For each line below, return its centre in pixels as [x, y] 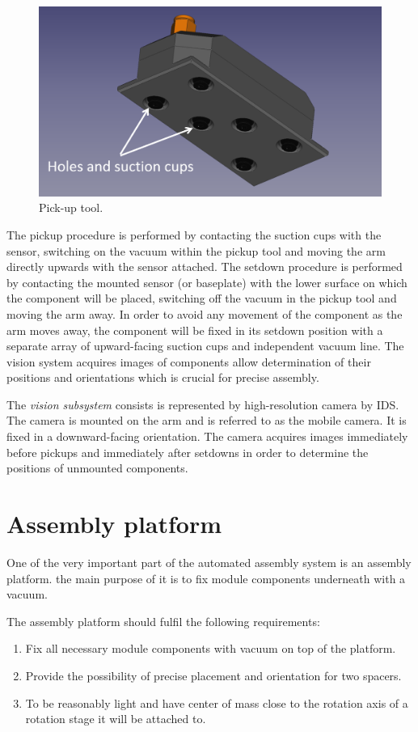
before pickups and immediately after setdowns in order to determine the [188, 452]
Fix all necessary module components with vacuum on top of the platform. [211, 648]
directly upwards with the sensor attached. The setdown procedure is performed [205, 267]
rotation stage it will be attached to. [116, 719]
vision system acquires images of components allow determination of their [189, 361]
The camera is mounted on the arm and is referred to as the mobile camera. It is [207, 420]
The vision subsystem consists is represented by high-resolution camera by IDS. [203, 404]
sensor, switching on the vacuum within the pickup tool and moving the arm [196, 250]
